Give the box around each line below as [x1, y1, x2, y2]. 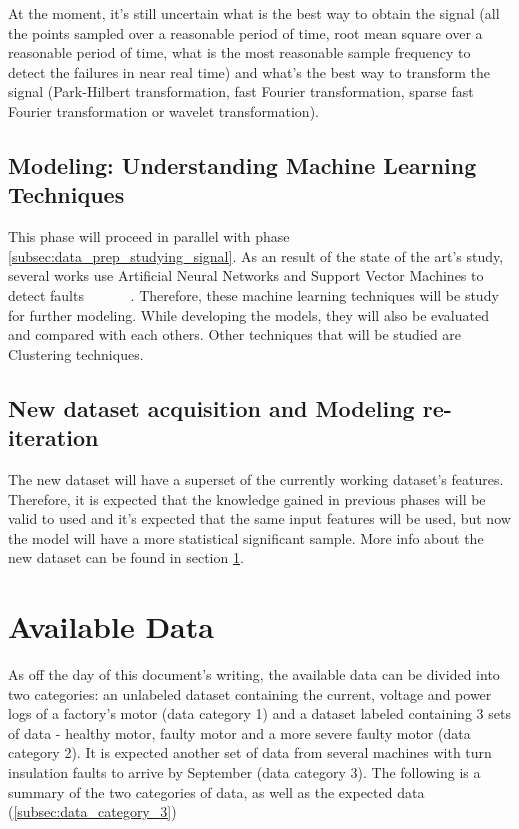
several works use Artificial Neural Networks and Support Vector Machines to [8, 265, 484, 286]
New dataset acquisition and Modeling [8, 392, 415, 423]
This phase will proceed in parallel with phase [8, 226, 290, 247]
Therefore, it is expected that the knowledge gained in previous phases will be [8, 488, 486, 509]
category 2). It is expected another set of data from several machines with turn [8, 742, 492, 763]
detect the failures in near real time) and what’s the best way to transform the [8, 61, 490, 82]
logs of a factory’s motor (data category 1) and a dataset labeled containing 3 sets [8, 703, 511, 724]
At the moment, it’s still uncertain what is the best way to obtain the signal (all [8, 3, 500, 23]
